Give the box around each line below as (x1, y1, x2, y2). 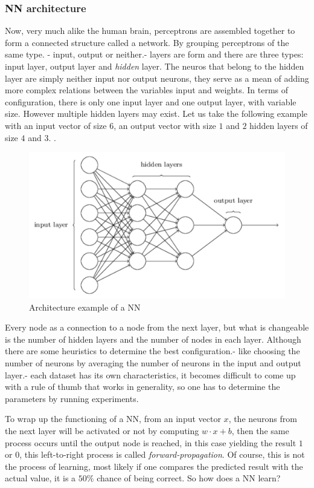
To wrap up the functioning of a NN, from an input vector (5, 412, 221, 425)
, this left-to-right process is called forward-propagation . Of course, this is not (19, 448, 305, 461)
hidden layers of (249, 119, 308, 131)
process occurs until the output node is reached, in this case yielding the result (5, 436, 296, 449)
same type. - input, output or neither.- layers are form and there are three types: (5, 48, 304, 61)
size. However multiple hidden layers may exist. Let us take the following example (5, 107, 308, 120)
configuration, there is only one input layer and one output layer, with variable (5, 95, 296, 108)
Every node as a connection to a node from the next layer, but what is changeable (5, 321, 309, 334)
